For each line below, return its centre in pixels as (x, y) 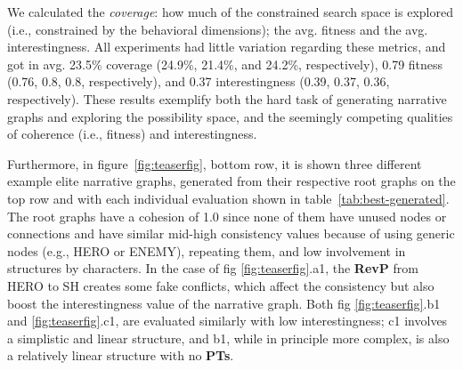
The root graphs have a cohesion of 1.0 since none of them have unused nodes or (227, 216)
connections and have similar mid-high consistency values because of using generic (231, 233)
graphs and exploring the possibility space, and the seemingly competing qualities (230, 116)
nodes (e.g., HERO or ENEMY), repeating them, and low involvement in (207, 250)
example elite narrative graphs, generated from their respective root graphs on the (231, 181)
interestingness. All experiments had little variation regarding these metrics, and (227, 47)
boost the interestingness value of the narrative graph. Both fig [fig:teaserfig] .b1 (224, 303)
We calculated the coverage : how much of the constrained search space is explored (230, 12)
